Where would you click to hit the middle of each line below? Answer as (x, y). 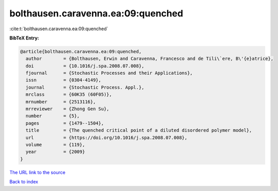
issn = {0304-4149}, (64, 80)
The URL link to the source (38, 172)
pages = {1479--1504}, (65, 123)
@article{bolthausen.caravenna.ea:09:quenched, (81, 51)
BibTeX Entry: (24, 38)
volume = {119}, (55, 145)
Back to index (24, 182)
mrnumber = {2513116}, (61, 102)
